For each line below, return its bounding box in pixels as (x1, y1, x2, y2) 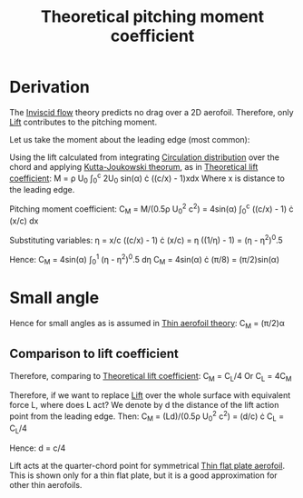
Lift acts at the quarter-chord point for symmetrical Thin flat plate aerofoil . (9, 460, 286, 471)
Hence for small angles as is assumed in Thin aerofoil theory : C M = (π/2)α (9, 317, 285, 331)
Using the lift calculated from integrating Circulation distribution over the (9, 152, 279, 163)
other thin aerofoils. (9, 479, 83, 490)
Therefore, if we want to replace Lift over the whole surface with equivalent (9, 390, 291, 401)
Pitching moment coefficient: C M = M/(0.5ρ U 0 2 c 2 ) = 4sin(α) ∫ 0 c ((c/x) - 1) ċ (9, 202, 294, 216)
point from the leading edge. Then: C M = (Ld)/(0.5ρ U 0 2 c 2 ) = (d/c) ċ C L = (9, 409, 284, 423)
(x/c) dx (9, 215, 39, 226)
